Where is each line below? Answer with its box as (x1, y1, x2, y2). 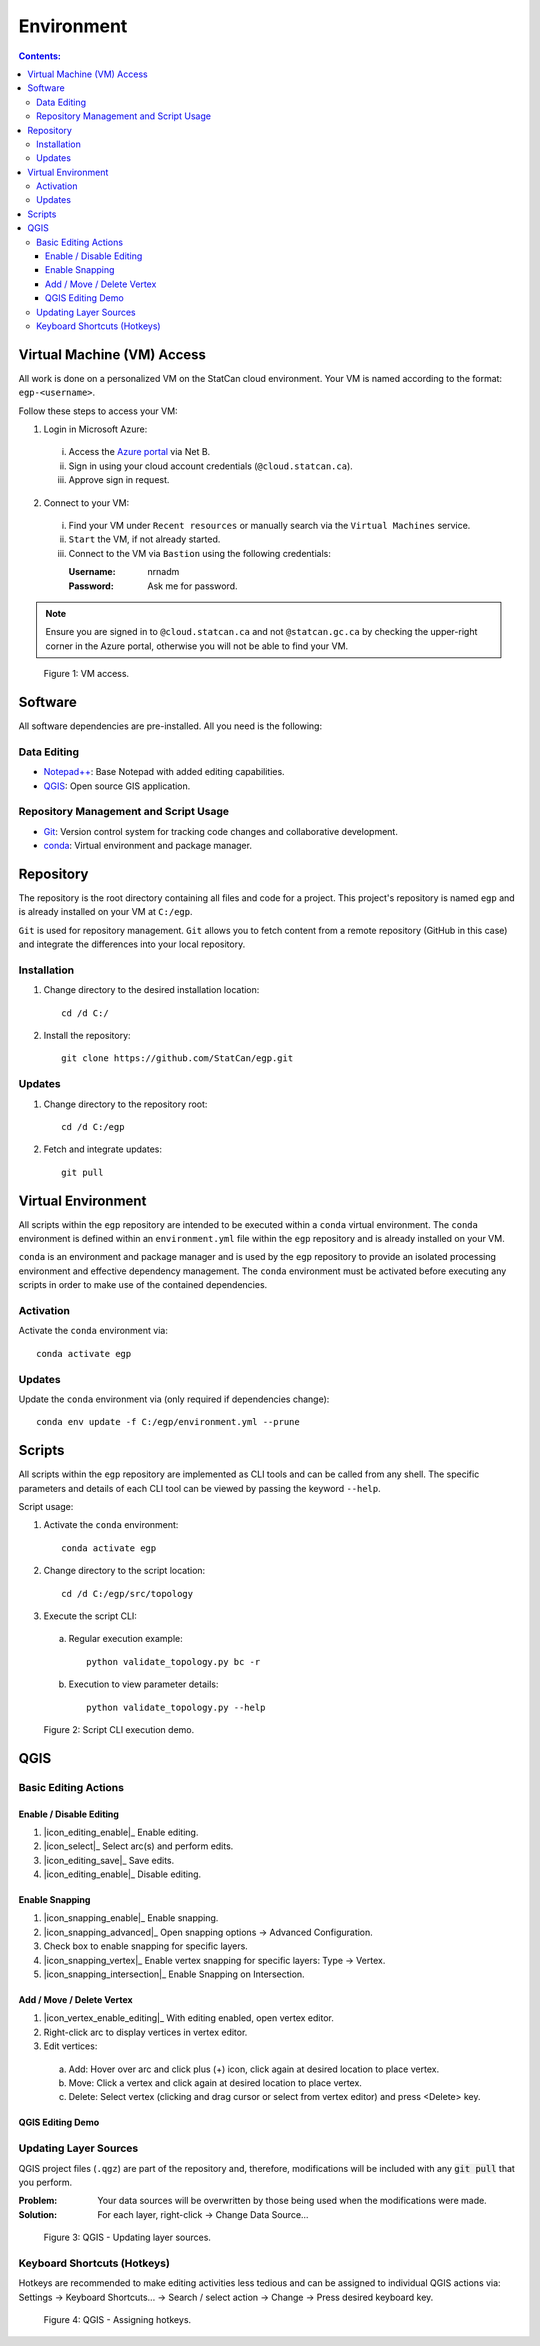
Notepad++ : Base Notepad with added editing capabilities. (43, 766, 285, 778)
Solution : (18, 2208, 58, 2220)
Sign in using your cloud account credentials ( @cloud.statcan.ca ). (68, 460, 354, 472)
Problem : (18, 2195, 58, 2207)
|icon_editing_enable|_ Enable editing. (43, 1826, 199, 1838)
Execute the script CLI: (43, 1610, 137, 1622)
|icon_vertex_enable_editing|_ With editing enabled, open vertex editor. (43, 2012, 334, 2024)
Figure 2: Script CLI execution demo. (43, 1723, 195, 1735)
